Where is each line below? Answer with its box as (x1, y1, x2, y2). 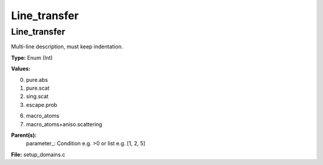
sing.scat (26, 93, 49, 100)
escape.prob (26, 101, 57, 108)
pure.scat (26, 84, 50, 91)
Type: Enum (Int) (11, 54, 53, 61)
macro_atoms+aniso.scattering (26, 120, 103, 128)
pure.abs (26, 76, 48, 83)
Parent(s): (11, 132, 37, 139)
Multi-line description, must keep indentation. (11, 43, 123, 50)
